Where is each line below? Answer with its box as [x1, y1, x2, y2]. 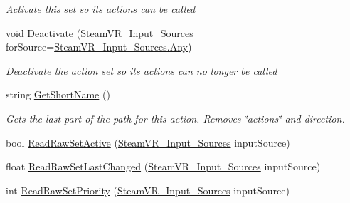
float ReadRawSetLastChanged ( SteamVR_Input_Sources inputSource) [6, 159, 321, 174]
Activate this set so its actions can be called [6, 1, 196, 16]
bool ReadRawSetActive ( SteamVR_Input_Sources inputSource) [6, 135, 290, 150]
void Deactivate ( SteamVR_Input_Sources [6, 25, 193, 40]
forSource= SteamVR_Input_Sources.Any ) [6, 39, 192, 54]
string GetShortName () [6, 87, 110, 102]
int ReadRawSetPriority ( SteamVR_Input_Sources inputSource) [6, 182, 290, 197]
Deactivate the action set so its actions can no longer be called [6, 63, 277, 78]
